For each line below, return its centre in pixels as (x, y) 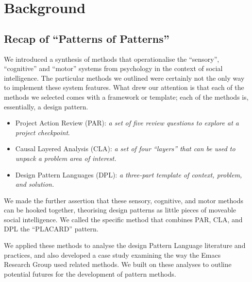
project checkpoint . (42, 132)
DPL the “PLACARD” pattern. (51, 229)
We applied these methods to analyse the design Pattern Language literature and (125, 245)
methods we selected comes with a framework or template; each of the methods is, (126, 97)
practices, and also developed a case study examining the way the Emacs (112, 255)
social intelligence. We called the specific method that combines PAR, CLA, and (123, 219)
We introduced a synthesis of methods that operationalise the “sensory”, (112, 59)
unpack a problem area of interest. (66, 158)
